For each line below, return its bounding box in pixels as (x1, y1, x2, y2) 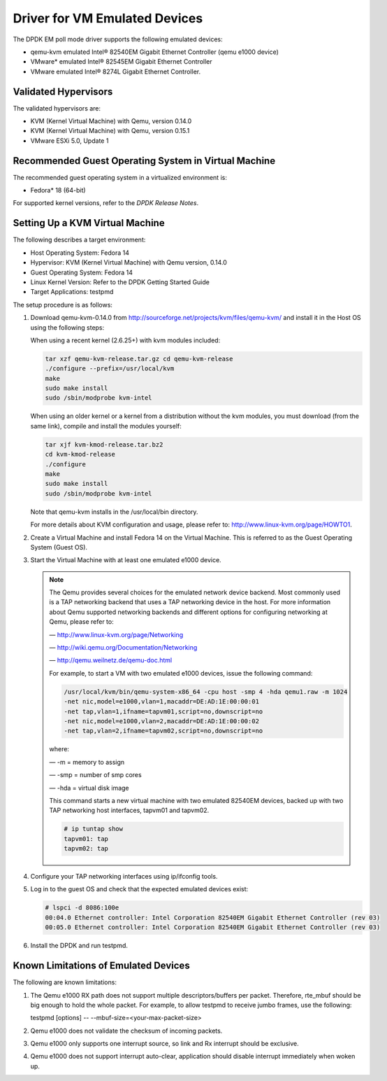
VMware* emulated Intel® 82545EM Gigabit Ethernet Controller (30, 57, 212, 66)
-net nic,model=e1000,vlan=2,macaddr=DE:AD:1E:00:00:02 (64, 717, 260, 725)
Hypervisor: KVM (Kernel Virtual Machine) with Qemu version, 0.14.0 (30, 258, 227, 267)
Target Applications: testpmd (30, 288, 114, 296)
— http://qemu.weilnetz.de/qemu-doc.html (49, 656, 173, 664)
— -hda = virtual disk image (49, 783, 129, 792)
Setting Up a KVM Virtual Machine (13, 217, 165, 229)
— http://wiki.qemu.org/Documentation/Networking (49, 643, 198, 652)
